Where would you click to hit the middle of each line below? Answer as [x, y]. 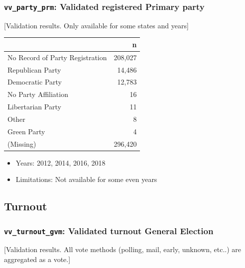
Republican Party [34, 69]
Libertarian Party [34, 107]
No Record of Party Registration [57, 57]
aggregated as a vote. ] [37, 259]
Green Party [26, 131]
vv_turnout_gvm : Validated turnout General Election [109, 230]
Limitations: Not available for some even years [86, 179]
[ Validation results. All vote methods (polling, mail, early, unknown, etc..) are [123, 249]
